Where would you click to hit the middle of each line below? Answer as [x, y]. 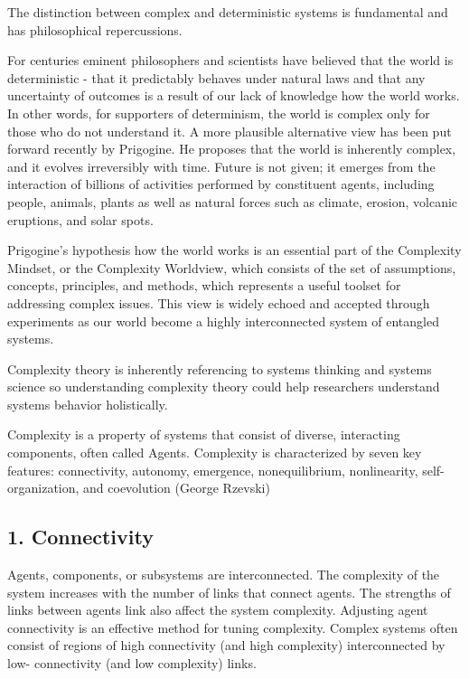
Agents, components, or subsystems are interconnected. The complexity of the [224, 575]
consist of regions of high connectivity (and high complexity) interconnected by [226, 645]
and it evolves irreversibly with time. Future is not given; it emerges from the [221, 166]
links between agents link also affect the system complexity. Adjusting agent [218, 610]
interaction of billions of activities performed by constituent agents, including [221, 184]
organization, [43, 488]
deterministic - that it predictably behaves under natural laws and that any [216, 77]
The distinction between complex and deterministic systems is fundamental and [228, 12]
